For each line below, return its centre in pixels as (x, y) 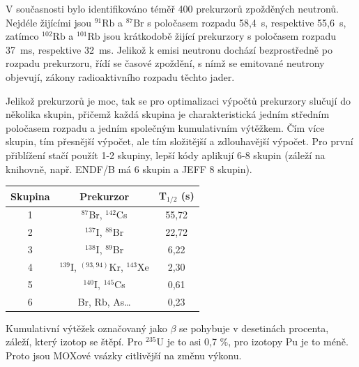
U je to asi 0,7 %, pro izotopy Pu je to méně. (252, 342)
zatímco (22, 36)
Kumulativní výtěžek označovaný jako (86, 328)
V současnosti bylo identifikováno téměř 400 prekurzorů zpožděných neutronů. (172, 8)
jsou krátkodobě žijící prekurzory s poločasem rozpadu (220, 36)
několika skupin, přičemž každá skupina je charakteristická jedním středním (168, 114)
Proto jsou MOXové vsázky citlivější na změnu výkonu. (124, 355)
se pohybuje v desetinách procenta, (254, 328)
